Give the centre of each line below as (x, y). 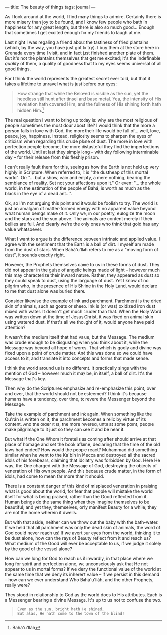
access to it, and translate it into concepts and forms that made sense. (77, 358)
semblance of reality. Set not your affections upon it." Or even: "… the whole (83, 183)
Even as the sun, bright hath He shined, (61, 609)
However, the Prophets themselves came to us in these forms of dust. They (82, 264)
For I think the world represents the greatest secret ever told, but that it (78, 79)
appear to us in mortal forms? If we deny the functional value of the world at (83, 569)
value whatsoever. (24, 229)
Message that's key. (26, 378)
